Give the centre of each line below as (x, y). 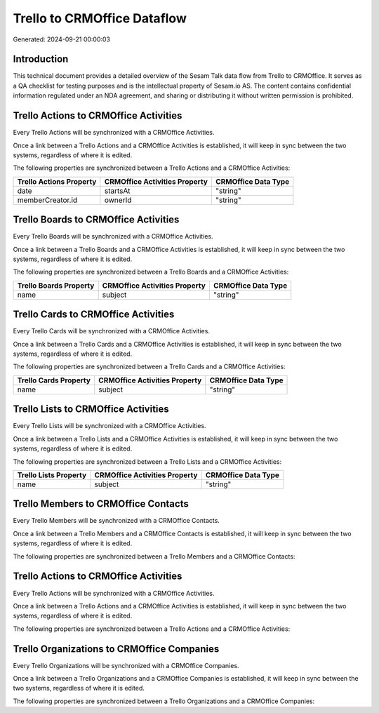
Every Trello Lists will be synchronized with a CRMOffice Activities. (109, 426)
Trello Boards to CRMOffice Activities (96, 220)
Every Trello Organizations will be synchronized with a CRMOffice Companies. (126, 665)
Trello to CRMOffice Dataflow (100, 18)
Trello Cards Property (54, 380)
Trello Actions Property (57, 181)
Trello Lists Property (52, 475)
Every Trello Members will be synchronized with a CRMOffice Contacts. (117, 521)
